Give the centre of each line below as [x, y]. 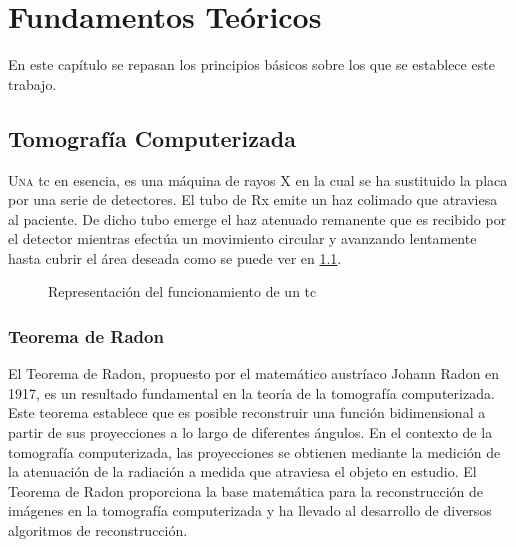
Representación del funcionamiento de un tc [182, 291]
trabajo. [32, 83]
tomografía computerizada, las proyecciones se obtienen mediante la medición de [254, 451]
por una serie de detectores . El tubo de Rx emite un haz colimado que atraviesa [253, 199]
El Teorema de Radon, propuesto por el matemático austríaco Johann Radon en [254, 373]
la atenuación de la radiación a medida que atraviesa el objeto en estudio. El [242, 471]
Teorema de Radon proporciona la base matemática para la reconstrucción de [246, 490]
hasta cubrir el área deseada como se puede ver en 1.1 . [175, 257]
